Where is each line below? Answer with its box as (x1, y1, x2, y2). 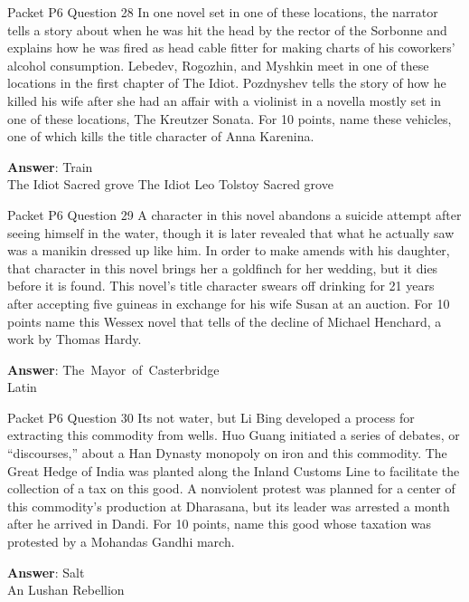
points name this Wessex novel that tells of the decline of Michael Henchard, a (7, 311, 442, 330)
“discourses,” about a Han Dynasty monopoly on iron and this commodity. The (7, 444, 447, 463)
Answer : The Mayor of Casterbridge (7, 359, 220, 378)
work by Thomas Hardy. (7, 330, 142, 349)
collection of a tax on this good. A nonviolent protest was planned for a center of (7, 479, 455, 498)
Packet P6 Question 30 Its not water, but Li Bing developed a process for (7, 407, 415, 426)
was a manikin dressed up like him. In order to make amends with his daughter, (7, 241, 450, 260)
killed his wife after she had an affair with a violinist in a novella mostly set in (7, 91, 441, 110)
